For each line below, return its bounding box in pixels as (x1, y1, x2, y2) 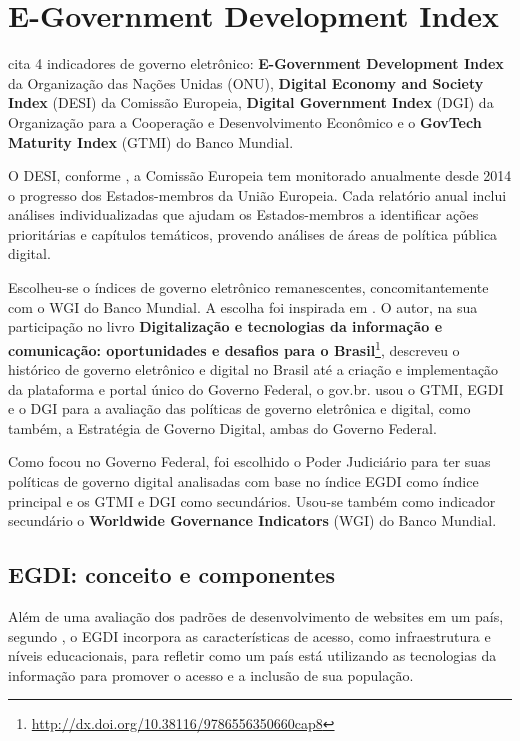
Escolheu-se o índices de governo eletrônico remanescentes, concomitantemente (8, 277, 489, 298)
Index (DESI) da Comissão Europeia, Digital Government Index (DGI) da (8, 92, 494, 113)
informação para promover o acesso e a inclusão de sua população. (8, 664, 414, 685)
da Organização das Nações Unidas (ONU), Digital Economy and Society (8, 72, 484, 93)
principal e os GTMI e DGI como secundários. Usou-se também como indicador (8, 490, 496, 511)
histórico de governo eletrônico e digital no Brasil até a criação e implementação (8, 359, 499, 380)
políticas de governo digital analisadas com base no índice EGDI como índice (8, 471, 479, 492)
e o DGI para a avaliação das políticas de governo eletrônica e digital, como (8, 398, 471, 419)
